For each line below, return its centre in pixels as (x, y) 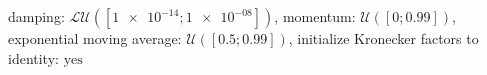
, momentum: (315, 16)
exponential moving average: (95, 38)
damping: (36, 16)
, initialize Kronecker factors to (383, 38)
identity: (33, 57)
